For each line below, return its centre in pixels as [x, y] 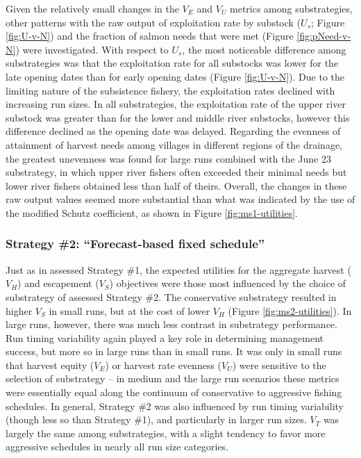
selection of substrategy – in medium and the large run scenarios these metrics [173, 378]
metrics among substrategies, [291, 8]
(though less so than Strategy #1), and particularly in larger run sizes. [156, 419]
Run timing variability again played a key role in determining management [165, 337]
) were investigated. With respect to [92, 49]
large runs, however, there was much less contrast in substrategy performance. [171, 324]
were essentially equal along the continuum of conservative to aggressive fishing [174, 392]
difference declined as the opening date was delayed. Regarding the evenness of [173, 131]
